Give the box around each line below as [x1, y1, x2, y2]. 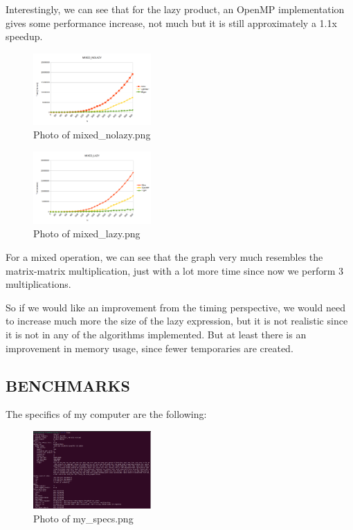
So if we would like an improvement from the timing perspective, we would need [6, 300, 345, 314]
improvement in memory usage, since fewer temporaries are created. [6, 340, 293, 355]
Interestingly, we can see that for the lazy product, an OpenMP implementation [6, 2, 345, 16]
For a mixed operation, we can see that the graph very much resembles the [6, 250, 323, 264]
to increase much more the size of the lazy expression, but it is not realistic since [6, 313, 348, 328]
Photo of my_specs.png [33, 511, 134, 525]
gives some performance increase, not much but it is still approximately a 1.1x [6, 15, 337, 30]
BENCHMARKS [6, 374, 130, 396]
